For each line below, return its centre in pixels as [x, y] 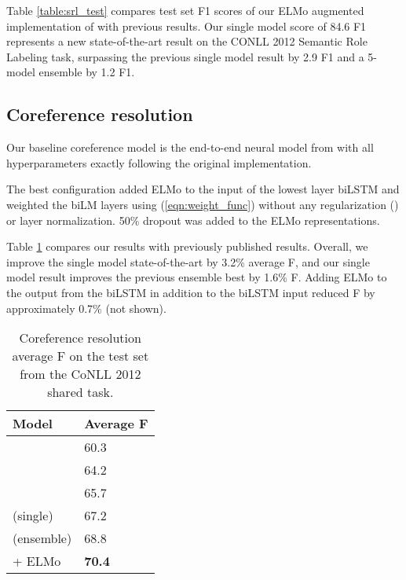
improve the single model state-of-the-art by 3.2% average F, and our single [188, 261]
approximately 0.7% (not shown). [86, 308]
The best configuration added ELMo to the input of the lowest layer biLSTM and [203, 189]
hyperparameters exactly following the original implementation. [159, 162]
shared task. [80, 392]
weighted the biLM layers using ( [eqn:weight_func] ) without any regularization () [203, 204]
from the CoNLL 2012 [80, 374]
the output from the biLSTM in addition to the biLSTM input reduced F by [191, 292]
